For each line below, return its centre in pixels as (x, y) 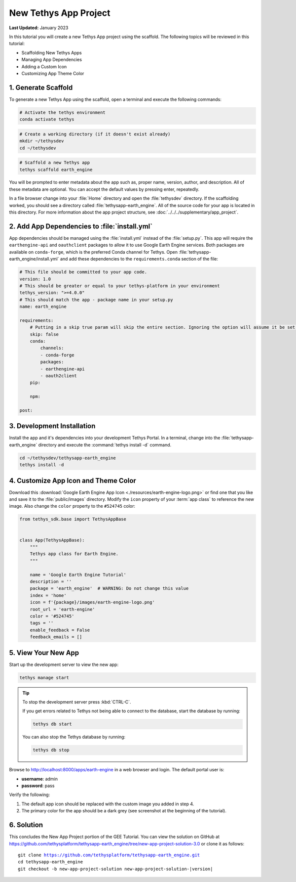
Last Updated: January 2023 (39, 28)
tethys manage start (44, 678)
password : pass (38, 786)
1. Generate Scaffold (41, 87)
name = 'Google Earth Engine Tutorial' (78, 574)
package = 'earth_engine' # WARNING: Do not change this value (109, 589)
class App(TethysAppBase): (52, 540)
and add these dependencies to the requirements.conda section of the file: (139, 259)
